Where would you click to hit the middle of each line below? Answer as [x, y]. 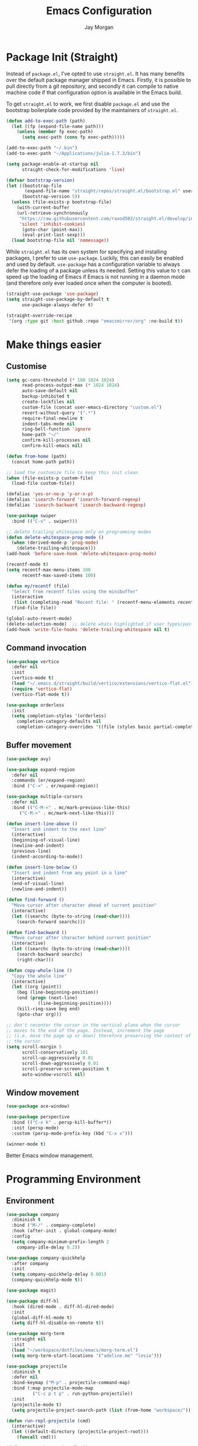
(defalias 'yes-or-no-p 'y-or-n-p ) [50, 494]
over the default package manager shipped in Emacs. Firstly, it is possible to [99, 80]
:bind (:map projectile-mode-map [52, 1388]
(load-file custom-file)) [43, 484]
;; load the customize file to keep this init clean [72, 472]
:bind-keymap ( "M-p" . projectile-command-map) [71, 1383]
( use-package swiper [32, 515]
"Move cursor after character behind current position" [81, 938]
